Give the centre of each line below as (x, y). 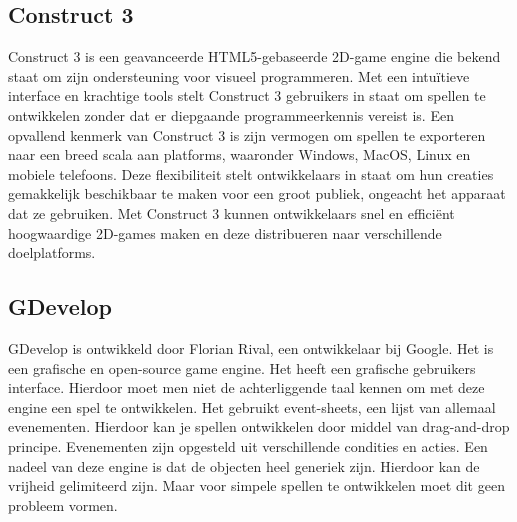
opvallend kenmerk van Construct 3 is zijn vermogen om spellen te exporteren (247, 134)
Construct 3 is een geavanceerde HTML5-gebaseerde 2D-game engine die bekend (254, 56)
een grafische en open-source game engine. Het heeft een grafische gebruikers (242, 367)
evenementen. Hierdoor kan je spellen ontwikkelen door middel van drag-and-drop (259, 426)
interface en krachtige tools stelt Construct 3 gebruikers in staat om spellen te (247, 95)
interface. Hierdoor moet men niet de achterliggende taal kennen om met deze (246, 387)
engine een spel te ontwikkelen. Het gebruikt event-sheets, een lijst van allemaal (252, 406)
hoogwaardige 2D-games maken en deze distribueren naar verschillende (225, 232)
